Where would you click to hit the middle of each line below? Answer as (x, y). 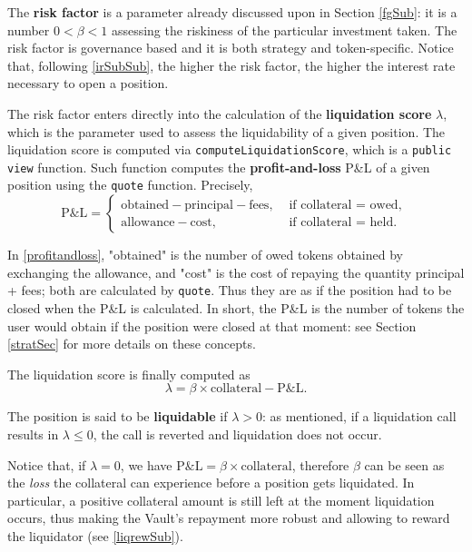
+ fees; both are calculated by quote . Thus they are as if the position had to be (230, 290)
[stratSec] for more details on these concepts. (132, 344)
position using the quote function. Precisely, (130, 185)
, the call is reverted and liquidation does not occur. (237, 434)
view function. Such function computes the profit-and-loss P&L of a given (219, 167)
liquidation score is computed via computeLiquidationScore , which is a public (230, 149)
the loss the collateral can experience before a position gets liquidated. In (211, 483)
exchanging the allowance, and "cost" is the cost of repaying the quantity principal (236, 272)
